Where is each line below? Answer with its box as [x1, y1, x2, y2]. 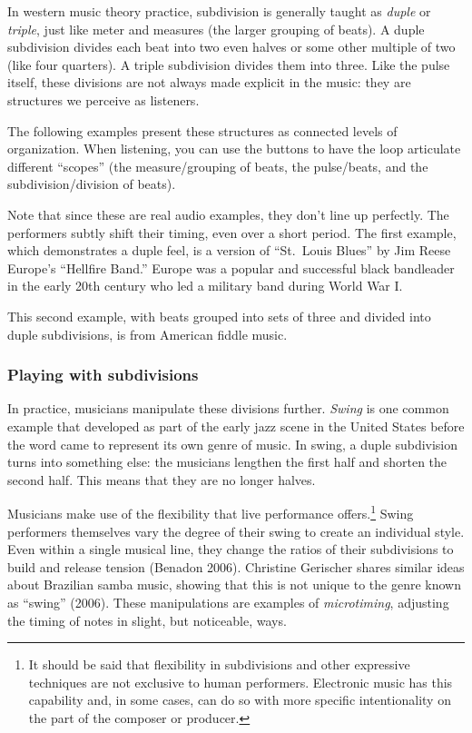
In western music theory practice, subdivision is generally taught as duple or [7, 2, 431, 20]
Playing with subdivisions [7, 363, 199, 386]
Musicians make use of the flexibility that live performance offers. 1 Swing [7, 501, 414, 522]
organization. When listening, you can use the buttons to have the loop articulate [7, 139, 461, 158]
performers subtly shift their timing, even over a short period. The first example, [7, 223, 457, 242]
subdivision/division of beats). [7, 174, 176, 193]
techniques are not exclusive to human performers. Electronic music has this [28, 672, 453, 691]
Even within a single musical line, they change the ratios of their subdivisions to [7, 540, 454, 559]
